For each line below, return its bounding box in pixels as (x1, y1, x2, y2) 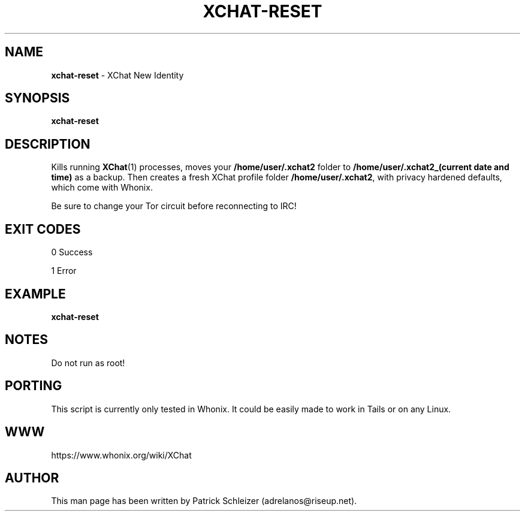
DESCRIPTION (5, 136, 90, 152)
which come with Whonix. (51, 182, 153, 193)
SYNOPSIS (5, 90, 70, 106)
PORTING (5, 378, 62, 394)
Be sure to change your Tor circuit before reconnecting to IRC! (51, 201, 297, 212)
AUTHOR (5, 470, 59, 485)
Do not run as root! (51, 357, 125, 368)
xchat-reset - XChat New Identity (51, 70, 184, 80)
